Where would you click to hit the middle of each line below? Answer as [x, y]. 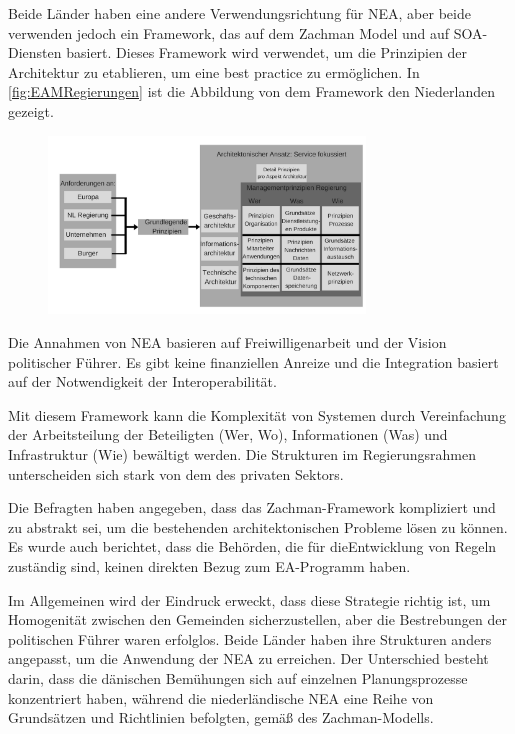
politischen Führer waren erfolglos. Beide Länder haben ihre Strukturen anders [250, 638]
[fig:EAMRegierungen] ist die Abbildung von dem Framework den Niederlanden [251, 91]
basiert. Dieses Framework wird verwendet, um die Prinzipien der [267, 52]
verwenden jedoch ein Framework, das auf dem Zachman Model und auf [229, 32]
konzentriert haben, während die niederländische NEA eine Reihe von [221, 697]
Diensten [35, 52]
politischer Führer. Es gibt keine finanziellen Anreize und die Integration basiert [253, 361]
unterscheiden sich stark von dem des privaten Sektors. [176, 473]
